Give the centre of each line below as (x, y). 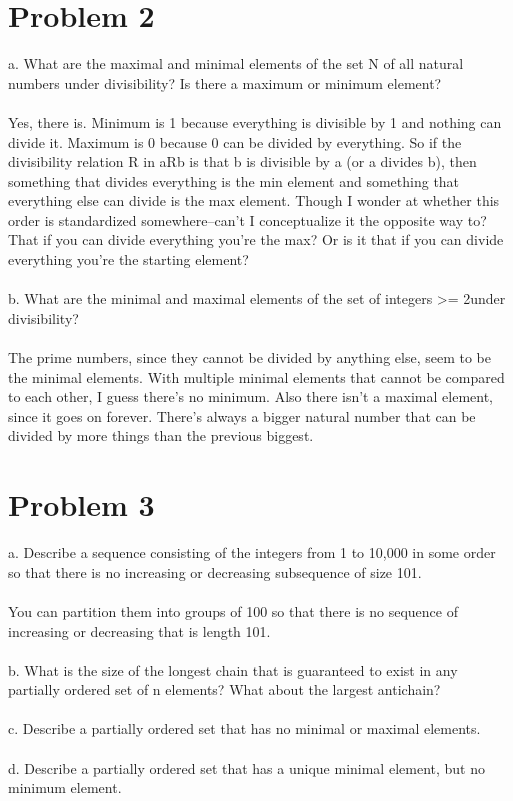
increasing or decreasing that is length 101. (139, 630)
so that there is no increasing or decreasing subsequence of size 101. (215, 571)
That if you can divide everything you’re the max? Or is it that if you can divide (256, 239)
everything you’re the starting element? (128, 259)
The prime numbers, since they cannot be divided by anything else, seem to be (249, 357)
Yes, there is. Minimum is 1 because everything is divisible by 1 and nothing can (255, 121)
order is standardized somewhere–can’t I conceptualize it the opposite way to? (247, 219)
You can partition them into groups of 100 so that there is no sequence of (233, 610)
